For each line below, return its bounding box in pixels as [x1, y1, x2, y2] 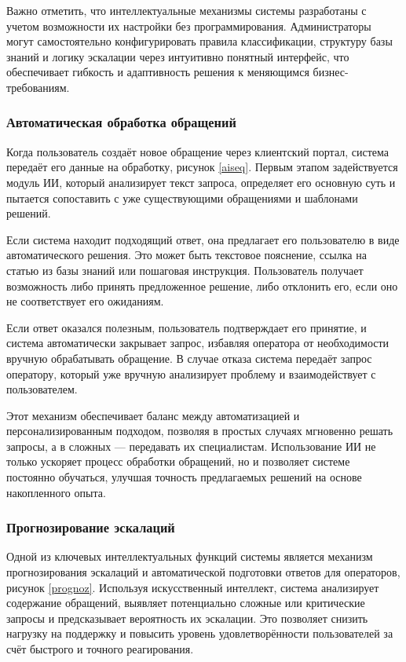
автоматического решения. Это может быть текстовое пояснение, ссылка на [6, 247, 367, 263]
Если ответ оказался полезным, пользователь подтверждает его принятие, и [6, 319, 367, 335]
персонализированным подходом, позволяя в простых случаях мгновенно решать [6, 422, 393, 439]
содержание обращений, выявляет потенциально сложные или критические [6, 594, 365, 611]
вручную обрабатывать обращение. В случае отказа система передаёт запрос [6, 349, 372, 366]
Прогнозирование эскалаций [6, 518, 175, 537]
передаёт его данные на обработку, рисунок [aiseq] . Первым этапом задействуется [6, 159, 398, 175]
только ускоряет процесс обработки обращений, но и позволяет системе [6, 453, 350, 470]
